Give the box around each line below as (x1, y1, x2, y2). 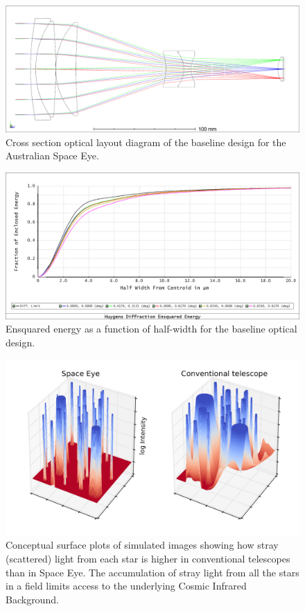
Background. (6, 592, 59, 606)
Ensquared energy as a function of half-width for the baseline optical (6, 321, 297, 336)
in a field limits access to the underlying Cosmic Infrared (6, 578, 247, 593)
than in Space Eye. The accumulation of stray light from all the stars (6, 565, 299, 579)
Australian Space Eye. (6, 148, 99, 163)
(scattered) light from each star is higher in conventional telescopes (6, 551, 290, 565)
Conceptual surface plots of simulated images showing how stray (6, 538, 279, 552)
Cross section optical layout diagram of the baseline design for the (6, 134, 286, 149)
